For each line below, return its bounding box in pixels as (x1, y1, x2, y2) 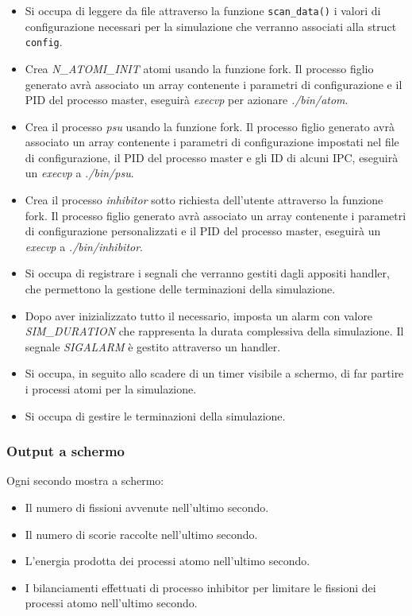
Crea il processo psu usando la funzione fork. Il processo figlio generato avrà (25, 118, 395, 134)
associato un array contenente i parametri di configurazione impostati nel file (25, 134, 399, 150)
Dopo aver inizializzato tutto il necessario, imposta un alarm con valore (25, 307, 373, 323)
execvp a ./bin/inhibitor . (25, 238, 144, 254)
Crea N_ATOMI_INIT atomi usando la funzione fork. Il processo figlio (25, 60, 374, 76)
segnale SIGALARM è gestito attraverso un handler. (25, 338, 281, 354)
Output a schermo (6, 441, 125, 461)
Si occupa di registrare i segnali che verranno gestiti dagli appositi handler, (25, 265, 390, 281)
